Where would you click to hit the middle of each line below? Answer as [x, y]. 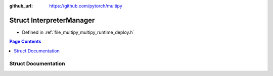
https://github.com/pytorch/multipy [86, 6]
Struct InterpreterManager [52, 20]
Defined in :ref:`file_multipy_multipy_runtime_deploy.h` [78, 32]
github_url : [21, 6]
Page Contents [25, 42]
